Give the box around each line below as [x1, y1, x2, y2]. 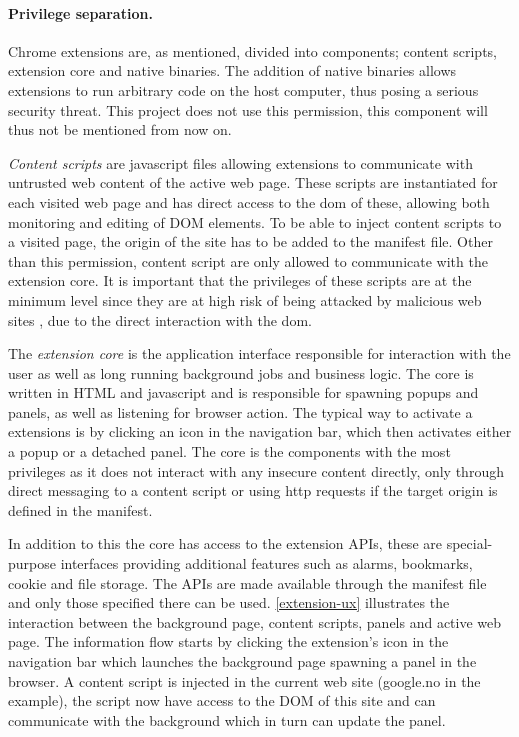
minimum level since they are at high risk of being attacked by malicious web [8, 289, 482, 310]
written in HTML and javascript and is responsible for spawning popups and [8, 382, 479, 403]
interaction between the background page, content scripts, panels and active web [8, 611, 502, 632]
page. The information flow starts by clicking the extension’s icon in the [8, 631, 449, 652]
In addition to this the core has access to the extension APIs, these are [8, 533, 442, 554]
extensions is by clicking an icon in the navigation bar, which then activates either [8, 421, 512, 442]
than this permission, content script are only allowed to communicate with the [8, 250, 488, 271]
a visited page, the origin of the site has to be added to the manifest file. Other [8, 231, 493, 252]
